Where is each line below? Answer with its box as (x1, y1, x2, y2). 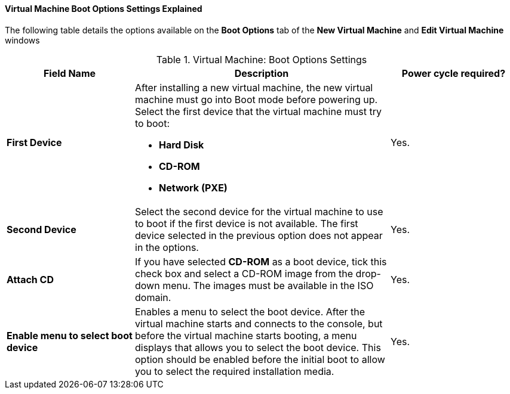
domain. (135, 291, 171, 303)
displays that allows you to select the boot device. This (135, 341, 381, 353)
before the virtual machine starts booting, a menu (135, 329, 357, 342)
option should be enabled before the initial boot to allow (135, 353, 385, 365)
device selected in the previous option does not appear (135, 229, 383, 241)
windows (5, 35, 40, 45)
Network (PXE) (159, 181, 228, 194)
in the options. (135, 241, 199, 253)
